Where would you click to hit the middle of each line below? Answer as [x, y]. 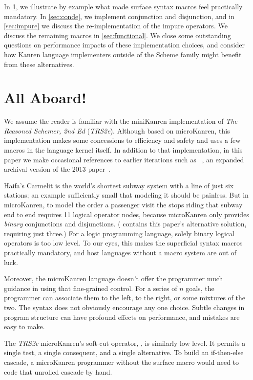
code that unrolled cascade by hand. [58, 371]
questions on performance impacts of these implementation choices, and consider [124, 45]
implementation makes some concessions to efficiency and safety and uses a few [122, 140]
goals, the [200, 288]
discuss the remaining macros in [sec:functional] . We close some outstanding [117, 35]
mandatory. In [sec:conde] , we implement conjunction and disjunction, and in [119, 16]
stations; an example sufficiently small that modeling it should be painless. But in [126, 195]
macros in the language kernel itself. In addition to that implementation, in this [123, 150]
